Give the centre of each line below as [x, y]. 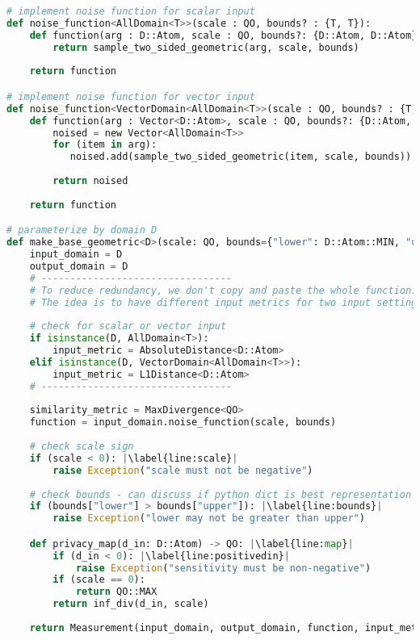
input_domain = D [76, 255]
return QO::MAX [116, 592]
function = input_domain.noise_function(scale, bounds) [183, 422]
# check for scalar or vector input [128, 326]
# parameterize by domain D [82, 230]
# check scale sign [82, 447]
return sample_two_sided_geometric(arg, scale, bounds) [206, 47]
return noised [90, 181]
